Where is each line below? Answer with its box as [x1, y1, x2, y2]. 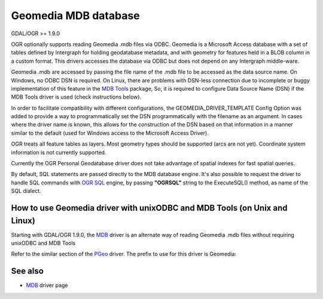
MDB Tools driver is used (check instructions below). [11, 93, 142, 101]
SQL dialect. [11, 187, 41, 195]
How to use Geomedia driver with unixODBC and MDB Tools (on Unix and [11, 203, 288, 213]
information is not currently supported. [11, 149, 106, 156]
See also [11, 266, 44, 276]
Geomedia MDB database [11, 9, 140, 22]
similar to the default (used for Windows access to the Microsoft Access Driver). [11, 129, 209, 137]
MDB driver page [26, 282, 68, 289]
